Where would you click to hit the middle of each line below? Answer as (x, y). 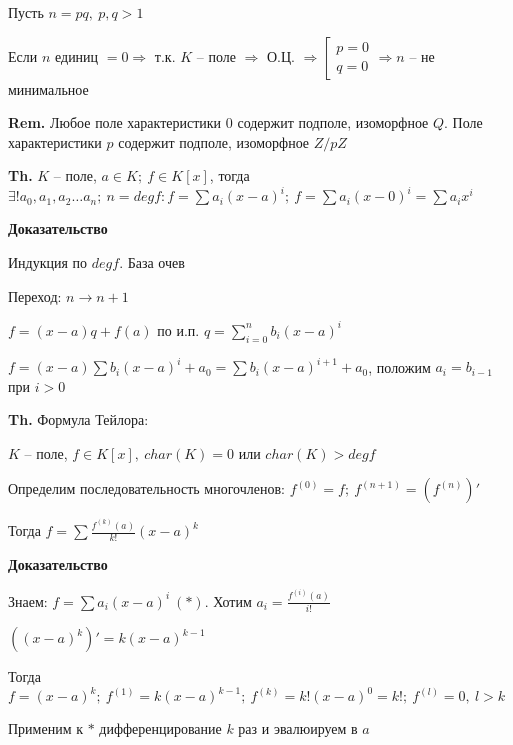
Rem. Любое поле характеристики (115, 122)
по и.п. (178, 329)
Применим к (45, 728)
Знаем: (28, 600)
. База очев (152, 262)
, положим (399, 366)
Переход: (35, 295)
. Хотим (228, 600)
